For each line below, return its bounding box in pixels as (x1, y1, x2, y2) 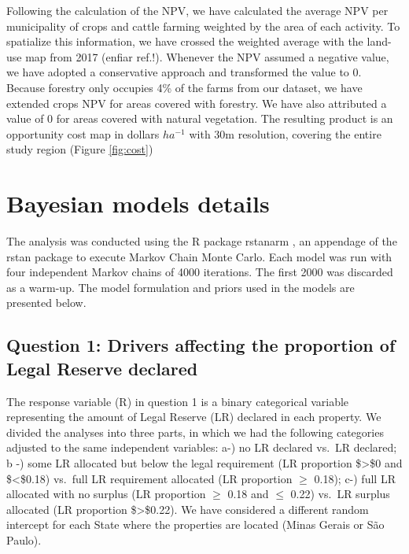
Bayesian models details (6, 187, 270, 220)
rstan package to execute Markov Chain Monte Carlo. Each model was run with (6, 248, 392, 264)
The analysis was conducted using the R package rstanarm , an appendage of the (6, 233, 397, 249)
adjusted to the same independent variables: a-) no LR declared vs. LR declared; (6, 439, 397, 456)
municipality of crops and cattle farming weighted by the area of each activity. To (6, 17, 400, 34)
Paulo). (6, 531, 42, 548)
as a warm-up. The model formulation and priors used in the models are (6, 279, 355, 295)
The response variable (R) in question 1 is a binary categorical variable (6, 393, 349, 409)
